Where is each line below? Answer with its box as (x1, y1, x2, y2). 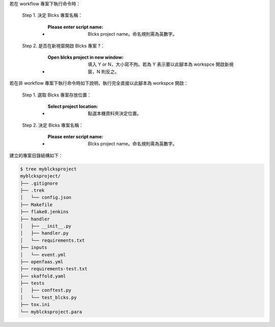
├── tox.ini (20, 301, 50, 308)
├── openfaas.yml (20, 259, 64, 265)
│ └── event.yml (20, 251, 66, 258)
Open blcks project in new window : (47, 54, 124, 60)
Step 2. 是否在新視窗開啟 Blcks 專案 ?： (22, 42, 105, 48)
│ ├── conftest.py (20, 287, 71, 293)
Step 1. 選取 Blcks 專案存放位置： (22, 92, 92, 98)
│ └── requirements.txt (20, 237, 85, 243)
